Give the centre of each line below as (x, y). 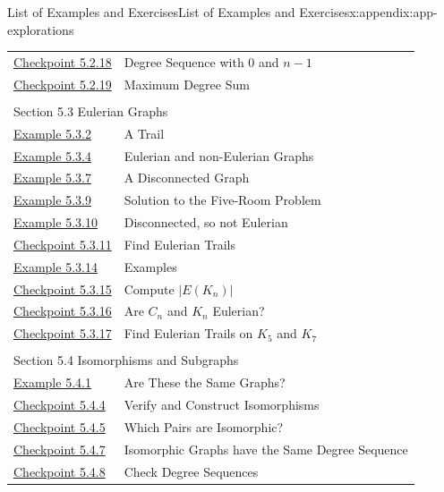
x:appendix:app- (393, 12)
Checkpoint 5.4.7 (60, 449)
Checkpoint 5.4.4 (60, 405)
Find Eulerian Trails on (188, 333)
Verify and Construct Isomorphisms (222, 405)
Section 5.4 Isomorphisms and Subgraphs (126, 360)
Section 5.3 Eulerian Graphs (91, 110)
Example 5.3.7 (52, 178)
